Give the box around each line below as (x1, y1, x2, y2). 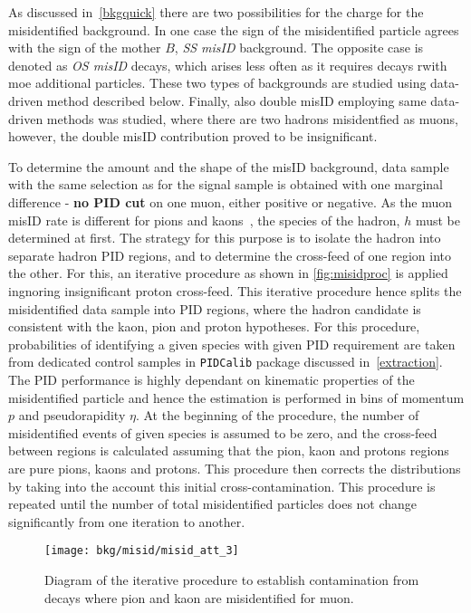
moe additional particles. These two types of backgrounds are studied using (8, 73, 427, 92)
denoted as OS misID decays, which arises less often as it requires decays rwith (8, 55, 447, 74)
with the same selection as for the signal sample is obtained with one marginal (8, 175, 444, 194)
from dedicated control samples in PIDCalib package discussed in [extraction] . (8, 352, 443, 371)
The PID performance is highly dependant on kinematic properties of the (8, 369, 415, 388)
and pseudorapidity (18, 406, 126, 425)
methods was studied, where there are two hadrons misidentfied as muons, (46, 109, 458, 128)
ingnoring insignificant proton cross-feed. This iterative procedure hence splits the (8, 281, 462, 300)
